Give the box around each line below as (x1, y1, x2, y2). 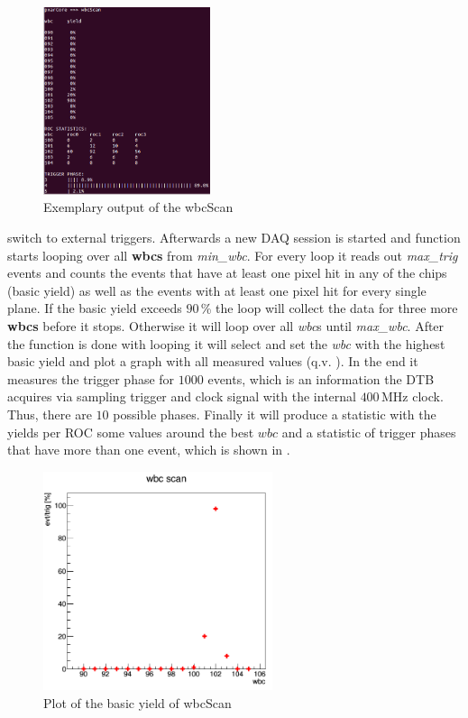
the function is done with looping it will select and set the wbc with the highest (7, 334, 445, 353)
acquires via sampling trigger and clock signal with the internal (7, 387, 356, 406)
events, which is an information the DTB (207, 369, 435, 388)
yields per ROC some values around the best (7, 422, 254, 441)
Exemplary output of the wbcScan (43, 198, 234, 216)
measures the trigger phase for (7, 369, 175, 388)
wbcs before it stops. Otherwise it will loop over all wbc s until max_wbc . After (7, 317, 445, 335)
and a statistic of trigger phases (281, 422, 456, 441)
